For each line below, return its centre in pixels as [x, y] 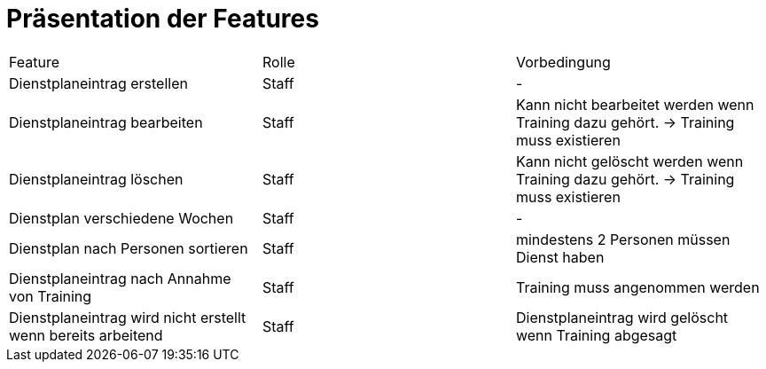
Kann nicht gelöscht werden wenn [629, 161]
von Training [51, 296]
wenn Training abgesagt [596, 335]
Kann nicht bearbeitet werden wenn [635, 104]
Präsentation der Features [163, 19]
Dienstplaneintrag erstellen [98, 83]
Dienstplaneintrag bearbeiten [106, 122]
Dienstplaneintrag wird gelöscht [622, 317]
